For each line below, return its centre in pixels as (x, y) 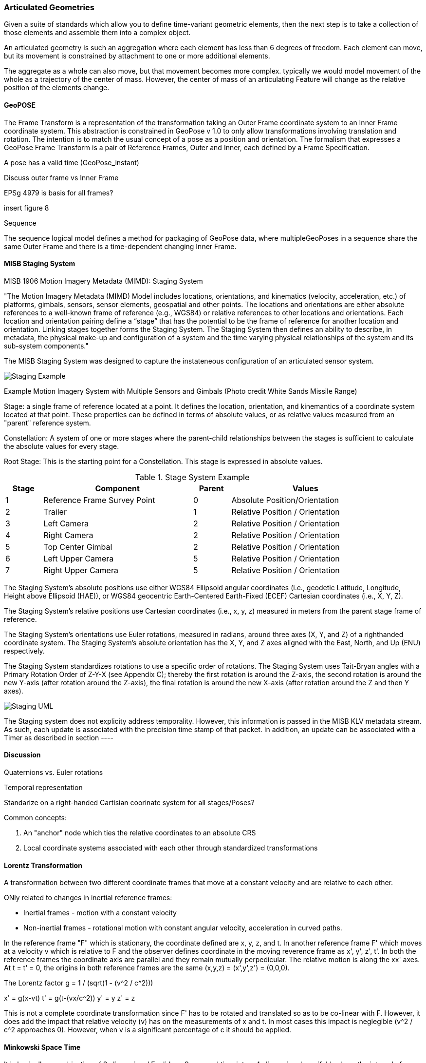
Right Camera (68, 535)
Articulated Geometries (49, 7)
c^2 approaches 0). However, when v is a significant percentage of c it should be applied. (148, 1030)
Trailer (55, 512)
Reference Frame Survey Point (99, 500)
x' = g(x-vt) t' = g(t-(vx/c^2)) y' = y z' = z (70, 998)
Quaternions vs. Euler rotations (54, 773)
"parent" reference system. (47, 423)
